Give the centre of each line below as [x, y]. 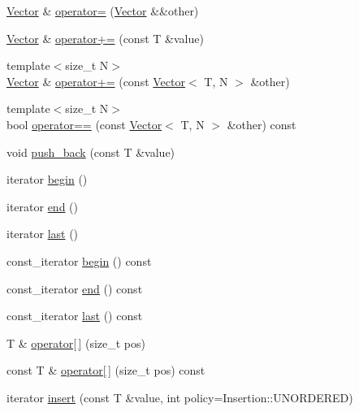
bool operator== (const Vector [84, 124]
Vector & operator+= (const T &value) [105, 38]
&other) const [262, 124]
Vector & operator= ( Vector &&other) [103, 11]
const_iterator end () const [75, 288]
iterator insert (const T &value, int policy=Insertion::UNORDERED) [180, 397]
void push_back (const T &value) [91, 152]
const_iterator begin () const [79, 260]
